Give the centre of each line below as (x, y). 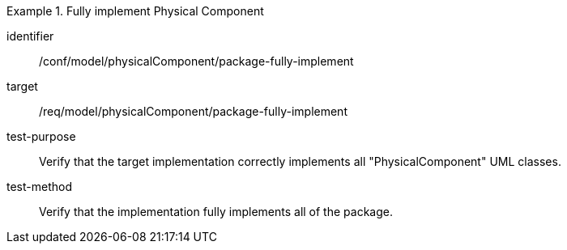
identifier (30, 36)
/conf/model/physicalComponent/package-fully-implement (196, 61)
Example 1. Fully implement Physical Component (135, 11)
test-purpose (41, 136)
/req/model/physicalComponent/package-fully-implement (193, 111)
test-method (39, 186)
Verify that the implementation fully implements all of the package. (216, 212)
